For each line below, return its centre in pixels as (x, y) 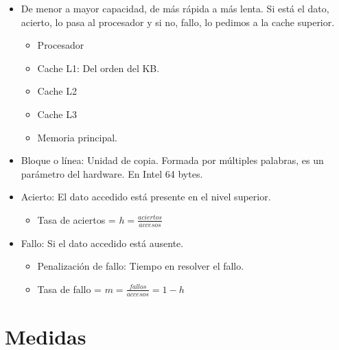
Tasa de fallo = (70, 289)
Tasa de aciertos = (77, 219)
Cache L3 (57, 114)
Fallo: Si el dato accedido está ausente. (102, 243)
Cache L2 (57, 91)
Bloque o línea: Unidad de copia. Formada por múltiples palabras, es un (172, 160)
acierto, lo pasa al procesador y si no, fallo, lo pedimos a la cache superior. (178, 22)
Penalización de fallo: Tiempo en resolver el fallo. (141, 266)
